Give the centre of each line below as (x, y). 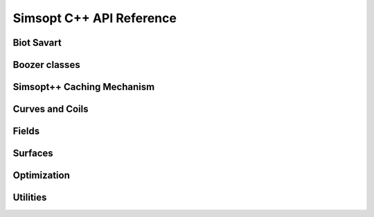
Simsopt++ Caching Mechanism (84, 87)
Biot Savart (37, 43)
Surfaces (33, 154)
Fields (26, 131)
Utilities (30, 198)
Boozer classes (46, 65)
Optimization (42, 176)
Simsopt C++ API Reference (95, 18)
